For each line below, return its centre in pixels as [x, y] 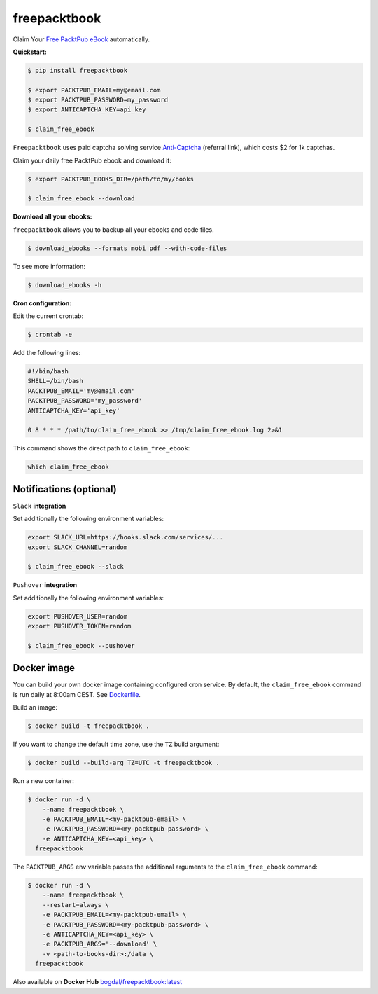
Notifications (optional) [65, 489]
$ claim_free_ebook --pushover [82, 646]
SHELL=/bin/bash [56, 381]
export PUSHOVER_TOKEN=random [79, 626]
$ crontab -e [50, 335]
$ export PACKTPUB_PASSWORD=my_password [98, 100]
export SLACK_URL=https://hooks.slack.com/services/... [126, 537]
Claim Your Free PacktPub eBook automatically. [82, 39]
